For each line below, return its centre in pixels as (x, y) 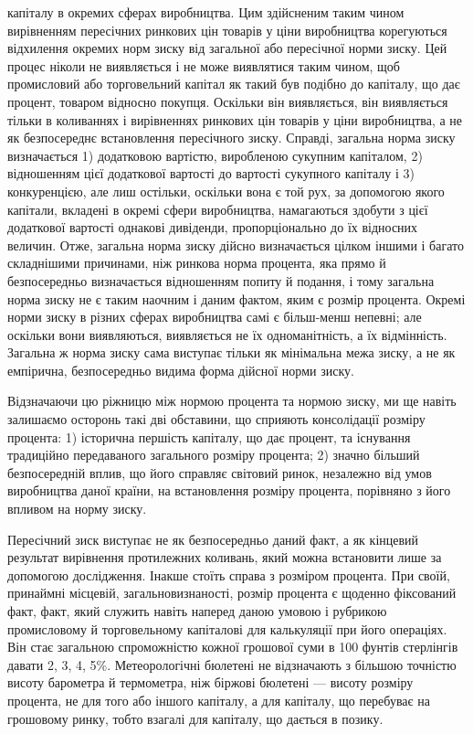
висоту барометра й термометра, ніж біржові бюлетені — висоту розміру (210, 682)
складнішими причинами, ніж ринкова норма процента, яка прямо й (197, 263)
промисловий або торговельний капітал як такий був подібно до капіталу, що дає (234, 84)
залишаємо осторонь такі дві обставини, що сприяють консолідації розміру (216, 419)
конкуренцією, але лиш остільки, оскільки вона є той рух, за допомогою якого (226, 191)
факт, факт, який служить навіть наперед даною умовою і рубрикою (197, 611)
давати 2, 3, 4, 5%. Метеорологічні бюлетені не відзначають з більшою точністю (232, 664)
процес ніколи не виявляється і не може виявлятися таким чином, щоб (204, 65)
